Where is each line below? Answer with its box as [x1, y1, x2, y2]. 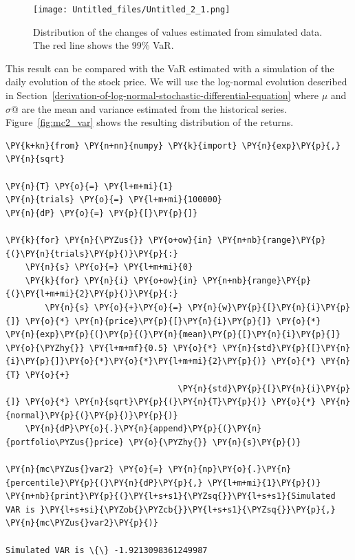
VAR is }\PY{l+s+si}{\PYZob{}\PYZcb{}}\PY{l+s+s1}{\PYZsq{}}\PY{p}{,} [6, 504, 336, 515]
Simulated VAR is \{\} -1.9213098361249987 [6, 545, 208, 555]
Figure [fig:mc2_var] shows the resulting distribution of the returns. [6, 115, 294, 129]
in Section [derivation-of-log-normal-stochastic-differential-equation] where [6, 88, 319, 103]
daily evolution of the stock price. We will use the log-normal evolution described [6, 74, 347, 89]
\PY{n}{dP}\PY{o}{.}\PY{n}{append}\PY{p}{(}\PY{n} [25, 424, 262, 434]
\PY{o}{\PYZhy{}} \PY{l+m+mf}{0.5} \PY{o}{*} [6, 343, 217, 353]
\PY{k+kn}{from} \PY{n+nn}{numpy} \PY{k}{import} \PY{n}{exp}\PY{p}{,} [6, 140, 341, 151]
